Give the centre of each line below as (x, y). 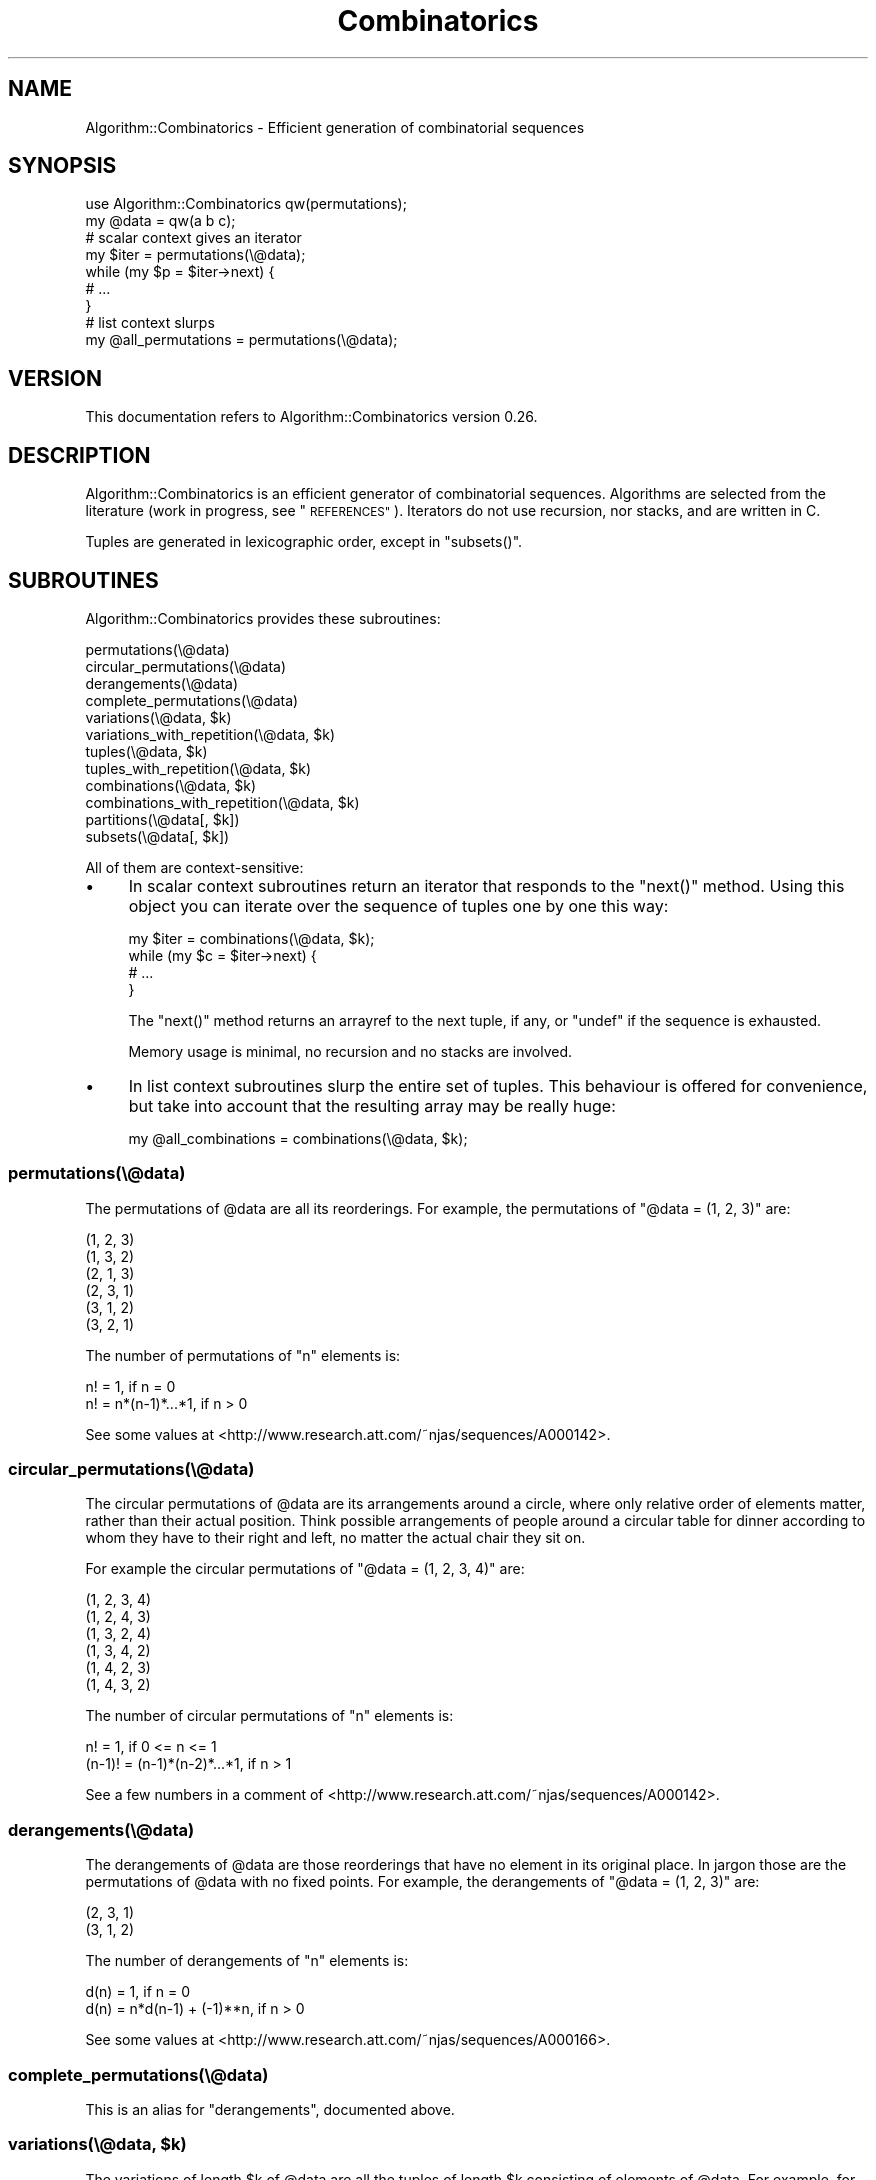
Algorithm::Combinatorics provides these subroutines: (263, 618)
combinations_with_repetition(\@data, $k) (222, 802)
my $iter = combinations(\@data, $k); (251, 938)
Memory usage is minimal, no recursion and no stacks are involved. (350, 1051)
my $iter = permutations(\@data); (195, 255)
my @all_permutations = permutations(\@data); (241, 340)
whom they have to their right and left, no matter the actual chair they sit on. (335, 1538)
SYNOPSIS (62, 166)
